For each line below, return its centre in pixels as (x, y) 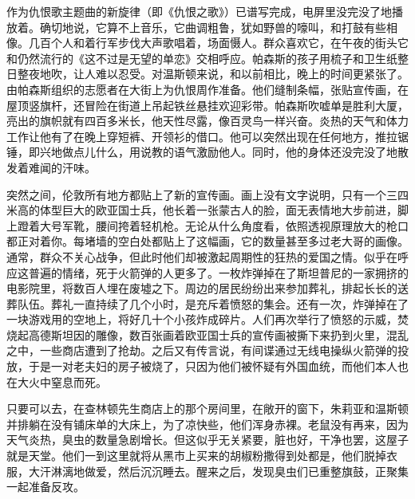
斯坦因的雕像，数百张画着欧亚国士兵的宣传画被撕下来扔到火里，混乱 (229, 334)
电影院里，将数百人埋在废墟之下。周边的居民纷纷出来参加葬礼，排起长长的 (202, 288)
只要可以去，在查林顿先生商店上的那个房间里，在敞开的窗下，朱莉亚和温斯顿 (207, 409)
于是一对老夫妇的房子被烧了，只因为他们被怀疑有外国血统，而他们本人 (213, 366)
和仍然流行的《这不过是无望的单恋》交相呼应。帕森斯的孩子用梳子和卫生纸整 (207, 58)
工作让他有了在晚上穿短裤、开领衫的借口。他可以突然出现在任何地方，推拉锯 (207, 136)
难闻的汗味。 (62, 167)
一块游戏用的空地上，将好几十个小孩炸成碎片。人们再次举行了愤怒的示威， (202, 319)
